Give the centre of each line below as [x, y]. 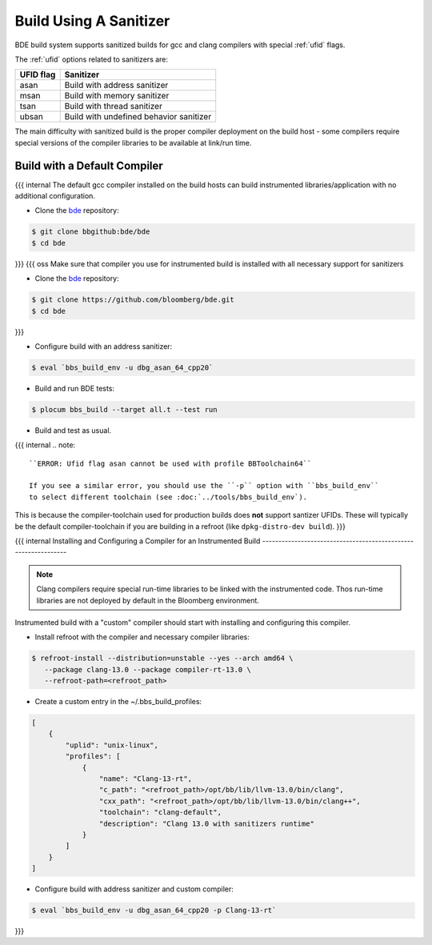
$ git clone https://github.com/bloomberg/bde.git [133, 300]
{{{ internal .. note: [45, 445]
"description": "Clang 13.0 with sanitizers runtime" [207, 823]
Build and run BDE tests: [75, 388]
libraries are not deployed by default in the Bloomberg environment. [148, 600]
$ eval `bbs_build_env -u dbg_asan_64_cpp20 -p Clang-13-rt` [154, 911]
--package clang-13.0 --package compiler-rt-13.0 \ [148, 669]
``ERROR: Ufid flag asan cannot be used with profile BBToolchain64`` [170, 463]
